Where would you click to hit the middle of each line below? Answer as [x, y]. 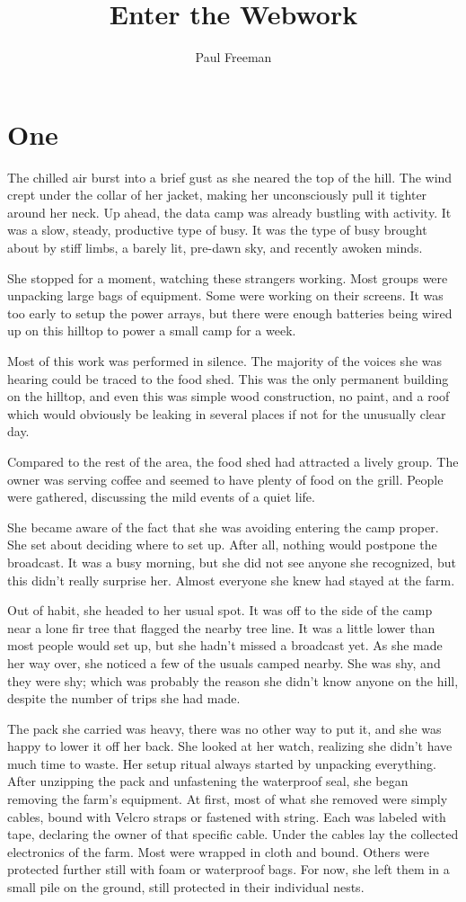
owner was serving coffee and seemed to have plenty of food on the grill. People [225, 479]
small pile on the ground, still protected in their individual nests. [186, 887]
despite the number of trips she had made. [124, 698]
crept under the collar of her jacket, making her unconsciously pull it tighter [217, 195]
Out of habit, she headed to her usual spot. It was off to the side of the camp [220, 610]
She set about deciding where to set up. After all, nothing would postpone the [222, 545]
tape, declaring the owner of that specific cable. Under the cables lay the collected [233, 834]
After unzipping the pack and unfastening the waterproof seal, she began [208, 781]
